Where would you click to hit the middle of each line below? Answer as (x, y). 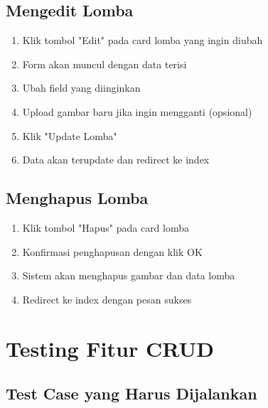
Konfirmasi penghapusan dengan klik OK (112, 251)
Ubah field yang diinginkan (81, 88)
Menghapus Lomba (77, 198)
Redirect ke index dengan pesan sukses (107, 299)
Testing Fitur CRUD (110, 348)
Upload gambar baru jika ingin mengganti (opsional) (137, 111)
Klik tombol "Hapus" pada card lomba (106, 227)
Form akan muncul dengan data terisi (104, 64)
